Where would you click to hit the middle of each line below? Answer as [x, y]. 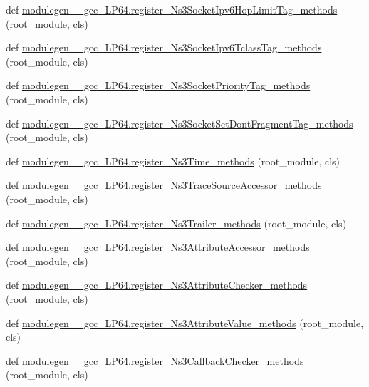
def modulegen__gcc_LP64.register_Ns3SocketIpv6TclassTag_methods [164, 47]
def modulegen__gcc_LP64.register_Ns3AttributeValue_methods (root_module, [185, 322]
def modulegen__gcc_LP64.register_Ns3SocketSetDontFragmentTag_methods [180, 123]
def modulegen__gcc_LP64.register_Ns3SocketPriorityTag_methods [158, 85]
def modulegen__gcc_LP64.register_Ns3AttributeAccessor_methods [158, 247]
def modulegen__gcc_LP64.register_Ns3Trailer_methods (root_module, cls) [176, 223]
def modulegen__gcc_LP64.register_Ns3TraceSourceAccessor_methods [164, 185]
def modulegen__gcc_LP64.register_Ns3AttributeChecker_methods [157, 285]
